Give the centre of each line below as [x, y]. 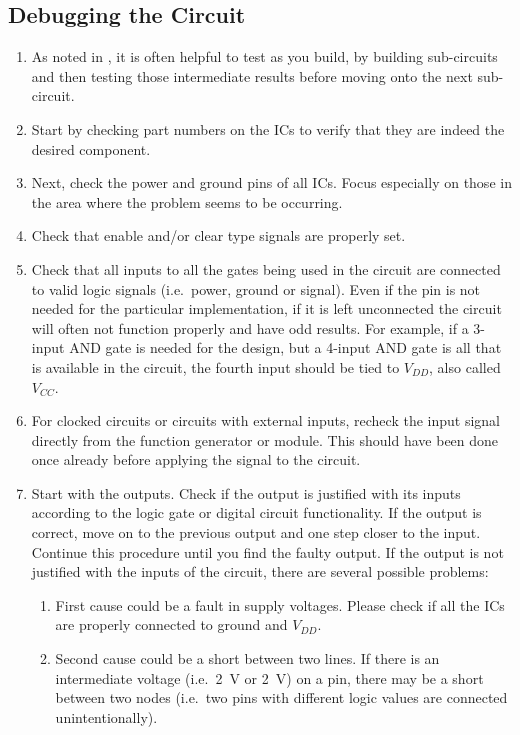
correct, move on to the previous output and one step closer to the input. [256, 532]
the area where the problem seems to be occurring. [187, 201]
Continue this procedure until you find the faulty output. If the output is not [267, 551]
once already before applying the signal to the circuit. [196, 459]
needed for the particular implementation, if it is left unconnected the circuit [266, 308]
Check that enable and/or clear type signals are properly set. [218, 235]
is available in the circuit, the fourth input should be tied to [215, 366]
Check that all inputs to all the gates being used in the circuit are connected [266, 268]
